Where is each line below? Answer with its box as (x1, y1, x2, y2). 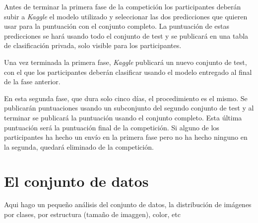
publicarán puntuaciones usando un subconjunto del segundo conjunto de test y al (4, 103, 254, 113)
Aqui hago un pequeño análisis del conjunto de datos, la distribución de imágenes (4, 199, 252, 210)
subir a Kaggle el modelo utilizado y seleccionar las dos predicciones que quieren (4, 11, 248, 21)
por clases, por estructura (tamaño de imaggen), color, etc (4, 209, 181, 220)
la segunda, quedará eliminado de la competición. (4, 141, 154, 152)
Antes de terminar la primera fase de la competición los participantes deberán (4, 1, 241, 11)
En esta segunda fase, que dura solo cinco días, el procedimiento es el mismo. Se (4, 93, 248, 103)
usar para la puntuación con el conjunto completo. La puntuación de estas (4, 21, 229, 31)
